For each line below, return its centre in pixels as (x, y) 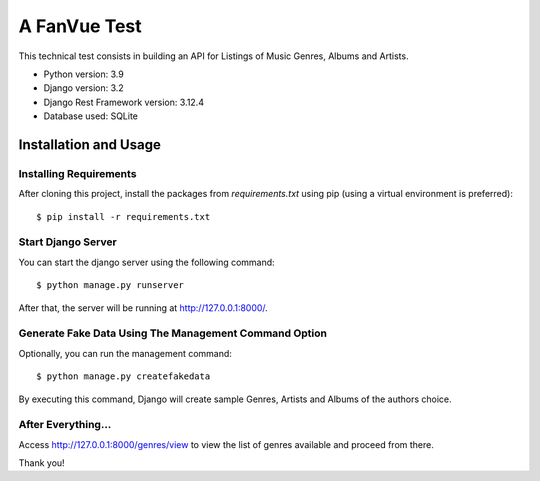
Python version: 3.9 (83, 74)
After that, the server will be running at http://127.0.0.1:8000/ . (143, 307)
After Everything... (65, 425)
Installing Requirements (77, 173)
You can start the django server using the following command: (146, 262)
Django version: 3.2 (83, 88)
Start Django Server (67, 242)
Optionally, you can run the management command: (125, 353)
